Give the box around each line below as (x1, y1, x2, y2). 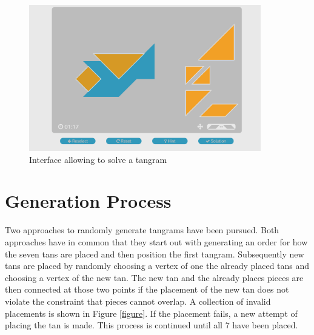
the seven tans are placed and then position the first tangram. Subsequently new (5, 247, 304, 260)
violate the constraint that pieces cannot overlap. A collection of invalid (5, 294, 271, 307)
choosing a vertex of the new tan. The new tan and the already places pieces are (5, 271, 304, 284)
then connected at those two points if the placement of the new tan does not (5, 283, 289, 296)
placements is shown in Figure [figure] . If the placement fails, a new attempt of (5, 307, 298, 319)
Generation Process (5, 188, 172, 213)
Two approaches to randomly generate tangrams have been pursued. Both (5, 224, 279, 236)
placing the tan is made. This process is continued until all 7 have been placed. (5, 319, 298, 331)
